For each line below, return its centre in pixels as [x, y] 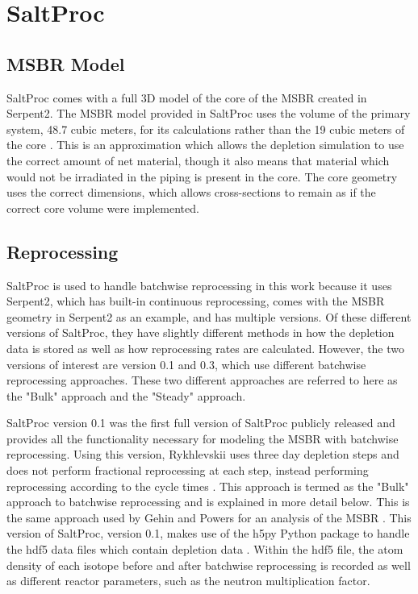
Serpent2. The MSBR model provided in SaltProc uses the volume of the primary [209, 113]
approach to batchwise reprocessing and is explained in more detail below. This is [208, 502]
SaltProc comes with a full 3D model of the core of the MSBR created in [187, 97]
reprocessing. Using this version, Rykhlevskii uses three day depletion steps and [203, 454]
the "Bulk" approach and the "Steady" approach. [126, 395]
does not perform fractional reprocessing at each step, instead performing [188, 470]
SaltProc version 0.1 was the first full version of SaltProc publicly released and [201, 423]
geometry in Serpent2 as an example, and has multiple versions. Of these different [209, 316]
